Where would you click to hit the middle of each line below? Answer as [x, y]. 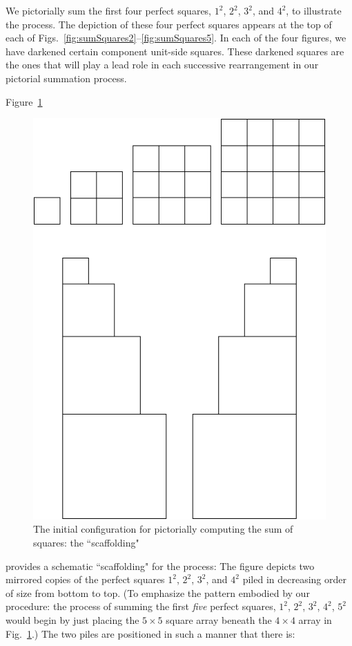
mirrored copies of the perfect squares [85, 579]
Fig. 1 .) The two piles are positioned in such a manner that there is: [150, 633]
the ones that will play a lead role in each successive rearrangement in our [162, 65]
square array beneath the [219, 620]
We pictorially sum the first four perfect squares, [109, 10]
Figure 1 [24, 101]
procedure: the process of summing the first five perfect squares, [141, 606]
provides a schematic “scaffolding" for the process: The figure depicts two [160, 566]
